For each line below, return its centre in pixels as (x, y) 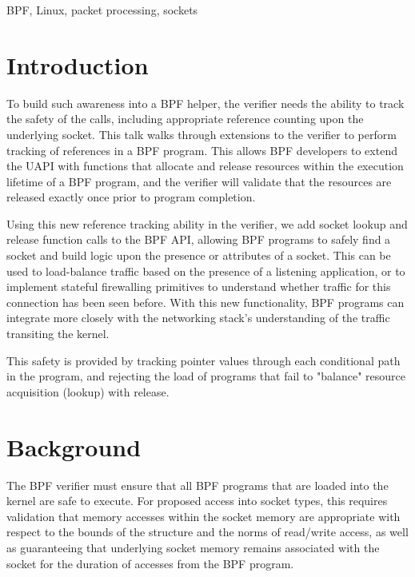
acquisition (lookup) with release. (88, 391)
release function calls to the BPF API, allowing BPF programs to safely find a (199, 239)
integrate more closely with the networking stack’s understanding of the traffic (198, 318)
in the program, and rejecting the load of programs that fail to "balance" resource (206, 376)
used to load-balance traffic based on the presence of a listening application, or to (206, 271)
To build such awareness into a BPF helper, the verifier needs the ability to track (206, 103)
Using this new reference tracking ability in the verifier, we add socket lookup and (207, 223)
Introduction (78, 64)
